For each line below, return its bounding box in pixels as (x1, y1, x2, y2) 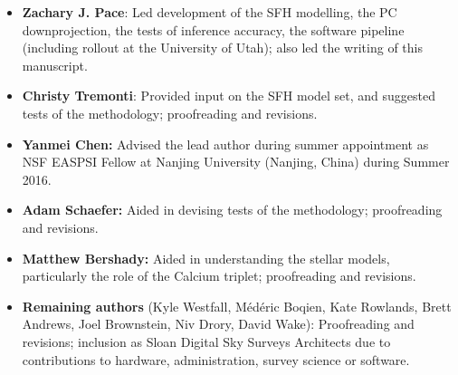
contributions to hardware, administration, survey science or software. (22, 350, 410, 369)
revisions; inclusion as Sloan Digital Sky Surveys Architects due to (22, 332, 391, 351)
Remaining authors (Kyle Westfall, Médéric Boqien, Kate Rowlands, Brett (22, 296, 452, 315)
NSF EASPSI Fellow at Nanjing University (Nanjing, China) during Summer (22, 152, 450, 171)
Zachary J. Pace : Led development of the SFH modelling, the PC (22, 3, 397, 21)
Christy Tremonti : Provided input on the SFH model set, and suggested (22, 86, 436, 105)
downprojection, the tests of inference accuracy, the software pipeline (22, 20, 405, 39)
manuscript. (22, 55, 88, 74)
